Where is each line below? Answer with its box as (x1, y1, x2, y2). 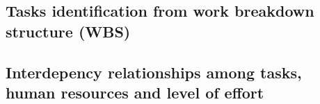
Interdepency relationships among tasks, (6, 61, 302, 83)
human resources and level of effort (6, 81, 264, 103)
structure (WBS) (6, 20, 131, 42)
